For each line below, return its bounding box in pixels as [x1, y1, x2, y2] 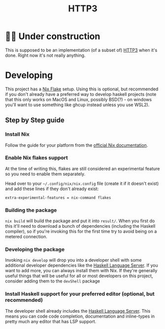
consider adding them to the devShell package [5, 278, 100, 284]
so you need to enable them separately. [5, 171, 85, 177]
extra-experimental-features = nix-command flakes [5, 195, 111, 200]
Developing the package [5, 246, 65, 253]
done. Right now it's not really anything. [5, 52, 86, 58]
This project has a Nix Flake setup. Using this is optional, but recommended [5, 86, 159, 92]
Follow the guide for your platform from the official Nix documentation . [5, 142, 148, 148]
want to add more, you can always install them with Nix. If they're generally [5, 268, 158, 274]
